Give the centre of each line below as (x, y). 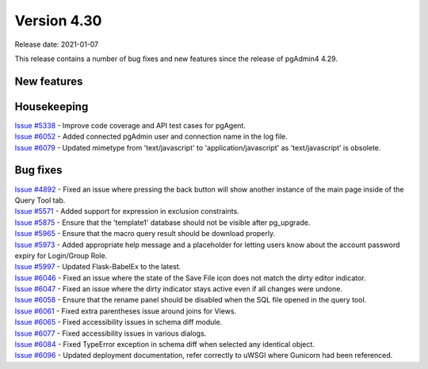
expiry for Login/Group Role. (61, 255)
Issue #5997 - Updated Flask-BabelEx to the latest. (98, 267)
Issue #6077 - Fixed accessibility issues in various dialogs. (111, 333)
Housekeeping (52, 107)
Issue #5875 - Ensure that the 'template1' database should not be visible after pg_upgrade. (162, 223)
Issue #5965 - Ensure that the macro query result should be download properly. (145, 234)
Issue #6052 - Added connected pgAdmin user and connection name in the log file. (151, 137)
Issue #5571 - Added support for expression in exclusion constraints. (127, 211)
